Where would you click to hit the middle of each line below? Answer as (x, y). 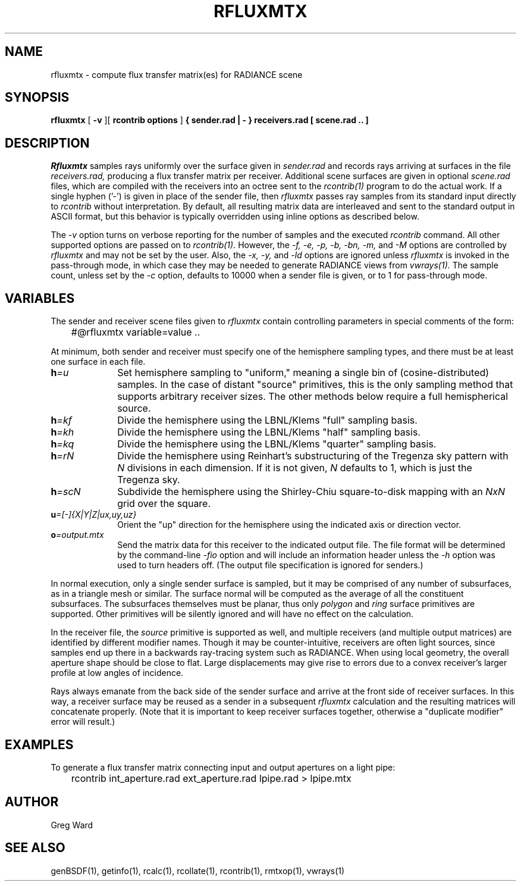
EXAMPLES (39, 744)
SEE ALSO (35, 848)
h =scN (66, 492)
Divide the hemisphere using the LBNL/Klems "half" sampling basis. (269, 432)
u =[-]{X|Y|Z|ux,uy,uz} (94, 515)
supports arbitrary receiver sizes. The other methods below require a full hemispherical (313, 397)
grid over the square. (164, 504)
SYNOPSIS (37, 98)
